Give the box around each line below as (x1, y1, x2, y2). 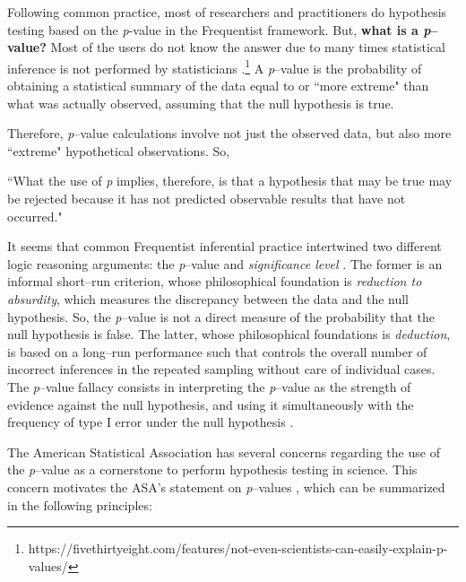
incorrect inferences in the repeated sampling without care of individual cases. (7, 360, 436, 378)
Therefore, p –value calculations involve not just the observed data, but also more (7, 124, 452, 143)
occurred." (7, 206, 63, 225)
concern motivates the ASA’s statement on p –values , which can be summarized (7, 477, 445, 496)
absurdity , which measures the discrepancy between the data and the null (7, 289, 409, 308)
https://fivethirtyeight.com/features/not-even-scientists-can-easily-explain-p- (28, 539, 448, 558)
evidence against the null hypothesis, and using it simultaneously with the (7, 395, 414, 413)
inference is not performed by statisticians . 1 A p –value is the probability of (7, 56, 422, 77)
